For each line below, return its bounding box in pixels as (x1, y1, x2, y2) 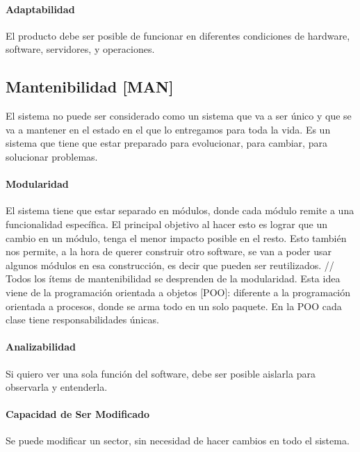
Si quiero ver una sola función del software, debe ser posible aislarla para (6, 366, 316, 380)
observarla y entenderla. (6, 380, 108, 394)
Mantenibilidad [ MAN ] (6, 76, 174, 97)
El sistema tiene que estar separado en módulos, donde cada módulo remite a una (6, 203, 354, 218)
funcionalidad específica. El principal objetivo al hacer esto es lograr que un (6, 216, 328, 231)
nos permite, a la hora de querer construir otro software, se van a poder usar (6, 244, 332, 259)
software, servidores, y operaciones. (6, 42, 155, 56)
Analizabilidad (6, 339, 76, 354)
